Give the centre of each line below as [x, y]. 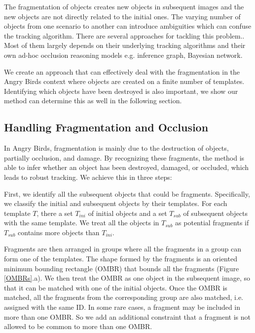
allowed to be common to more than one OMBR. [78, 326]
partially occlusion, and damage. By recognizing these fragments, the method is [124, 157]
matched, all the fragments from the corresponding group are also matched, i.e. [124, 297]
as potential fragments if [212, 223]
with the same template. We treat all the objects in [82, 223]
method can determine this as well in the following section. [93, 101]
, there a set [55, 213]
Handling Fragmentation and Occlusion [106, 127]
